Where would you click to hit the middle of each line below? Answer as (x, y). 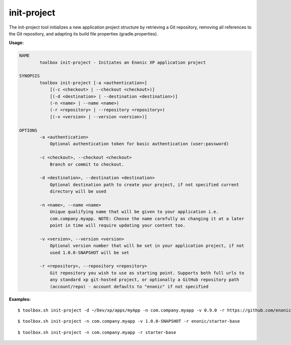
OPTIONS (28, 130)
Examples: (20, 299)
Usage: (16, 43)
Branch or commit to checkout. (87, 164)
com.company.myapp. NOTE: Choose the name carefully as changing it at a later (147, 219)
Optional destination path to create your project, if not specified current (145, 185)
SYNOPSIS (30, 76)
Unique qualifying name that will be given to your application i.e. (134, 212)
